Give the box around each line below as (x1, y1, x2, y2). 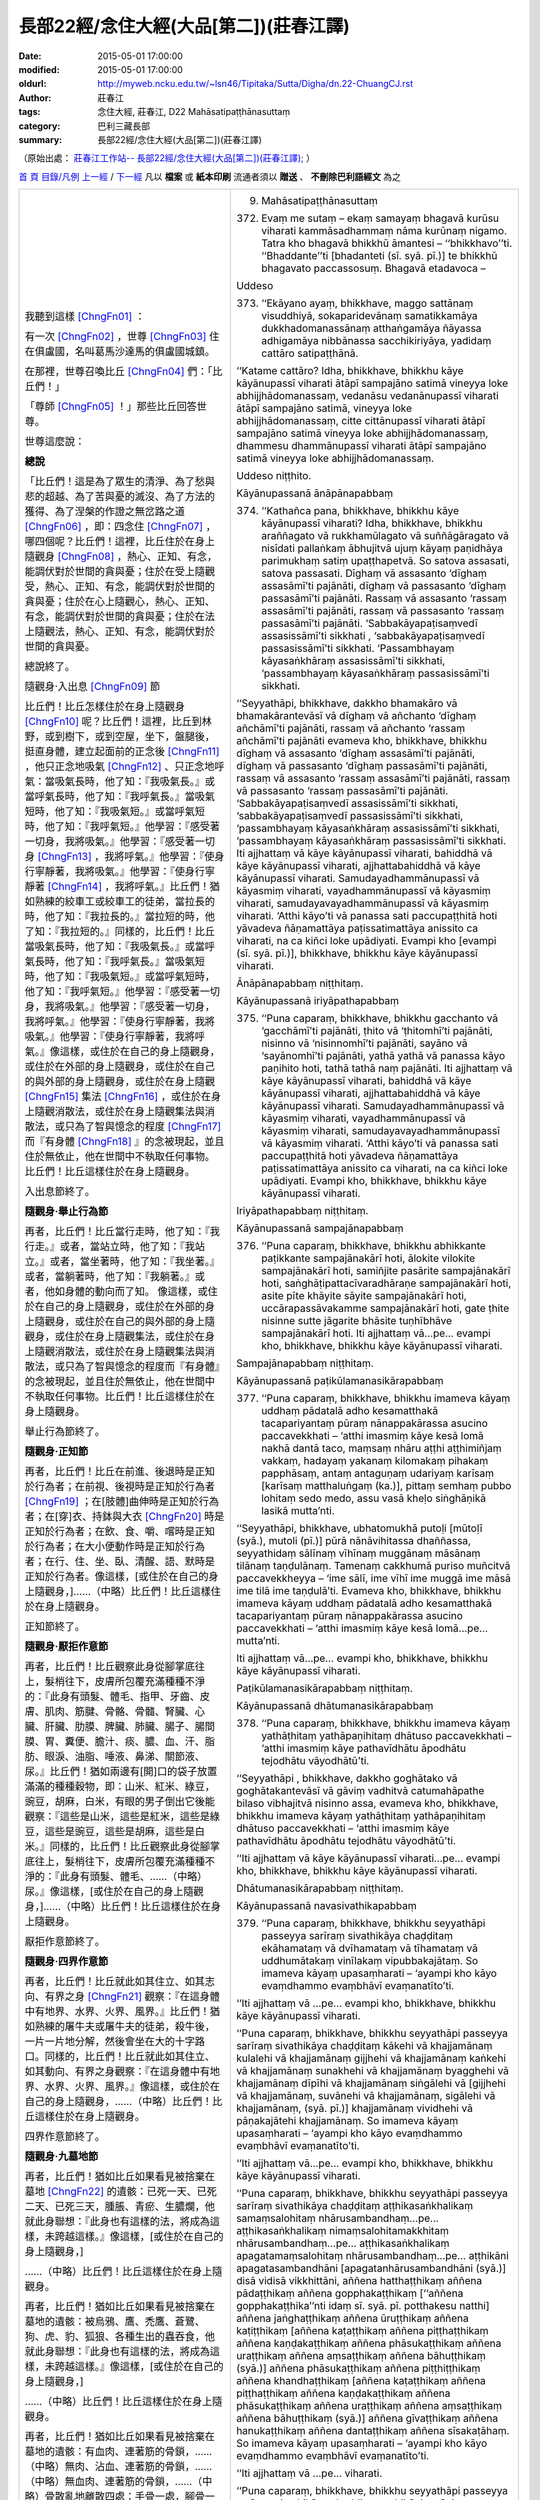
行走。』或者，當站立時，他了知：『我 (24, 1240, 195, 1254)
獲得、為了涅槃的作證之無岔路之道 (24, 505, 185, 519)
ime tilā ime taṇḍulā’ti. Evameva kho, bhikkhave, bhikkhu (236, 1584, 502, 1598)
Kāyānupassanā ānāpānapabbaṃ (236, 486, 394, 500)
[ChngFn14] (47, 880, 102, 894)
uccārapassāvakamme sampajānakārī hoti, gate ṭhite (261, 1301, 510, 1315)
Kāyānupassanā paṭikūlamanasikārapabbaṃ (236, 1374, 444, 1388)
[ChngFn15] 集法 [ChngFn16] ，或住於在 (24, 1090, 212, 1104)
